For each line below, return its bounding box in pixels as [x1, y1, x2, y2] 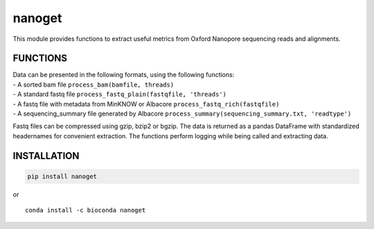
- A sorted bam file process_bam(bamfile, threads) [12, 80, 175, 89]
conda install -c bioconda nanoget [25, 206, 146, 214]
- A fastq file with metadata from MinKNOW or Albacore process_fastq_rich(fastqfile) [12, 100, 280, 108]
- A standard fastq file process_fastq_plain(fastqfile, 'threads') [12, 90, 226, 98]
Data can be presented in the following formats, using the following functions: [12, 71, 235, 79]
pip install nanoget [27, 172, 97, 180]
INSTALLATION [12, 149, 80, 162]
